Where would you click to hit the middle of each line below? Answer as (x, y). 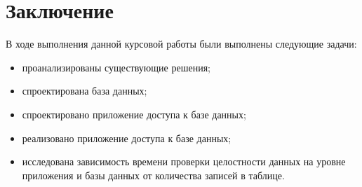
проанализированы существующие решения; (116, 67)
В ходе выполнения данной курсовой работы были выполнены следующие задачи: (181, 44)
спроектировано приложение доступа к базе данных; (134, 114)
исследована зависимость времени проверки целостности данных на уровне (184, 161)
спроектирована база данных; (85, 91)
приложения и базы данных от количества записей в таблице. (153, 175)
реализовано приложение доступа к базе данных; (127, 138)
